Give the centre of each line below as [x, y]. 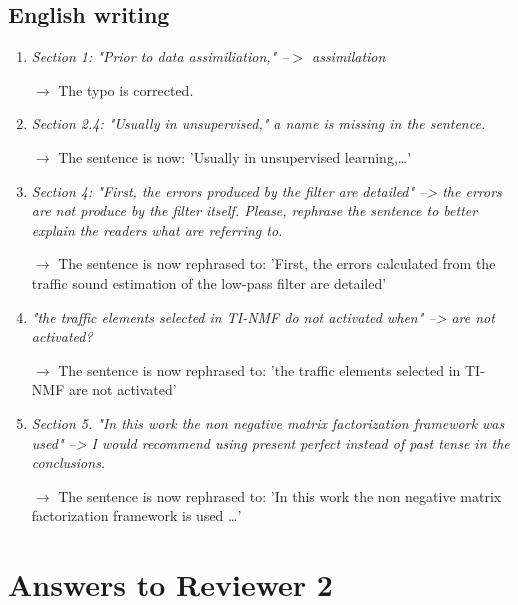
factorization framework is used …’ [136, 515]
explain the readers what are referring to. [157, 229]
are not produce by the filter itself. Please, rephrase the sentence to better [254, 210]
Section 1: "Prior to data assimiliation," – [160, 56]
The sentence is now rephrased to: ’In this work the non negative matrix [280, 495]
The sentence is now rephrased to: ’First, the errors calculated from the [277, 263]
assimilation [349, 56]
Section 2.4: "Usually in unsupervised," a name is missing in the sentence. [258, 123]
